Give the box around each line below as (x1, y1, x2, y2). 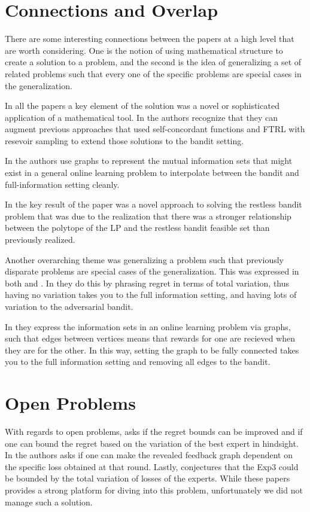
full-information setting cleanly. (5, 178, 120, 190)
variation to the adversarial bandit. (5, 300, 133, 312)
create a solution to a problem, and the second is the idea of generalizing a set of (5, 56, 302, 68)
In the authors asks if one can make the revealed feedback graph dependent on (5, 449, 293, 461)
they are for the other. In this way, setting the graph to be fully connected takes (5, 343, 299, 356)
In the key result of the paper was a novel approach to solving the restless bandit (5, 198, 302, 211)
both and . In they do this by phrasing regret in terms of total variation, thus (5, 276, 290, 289)
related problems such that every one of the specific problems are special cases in (5, 67, 302, 80)
